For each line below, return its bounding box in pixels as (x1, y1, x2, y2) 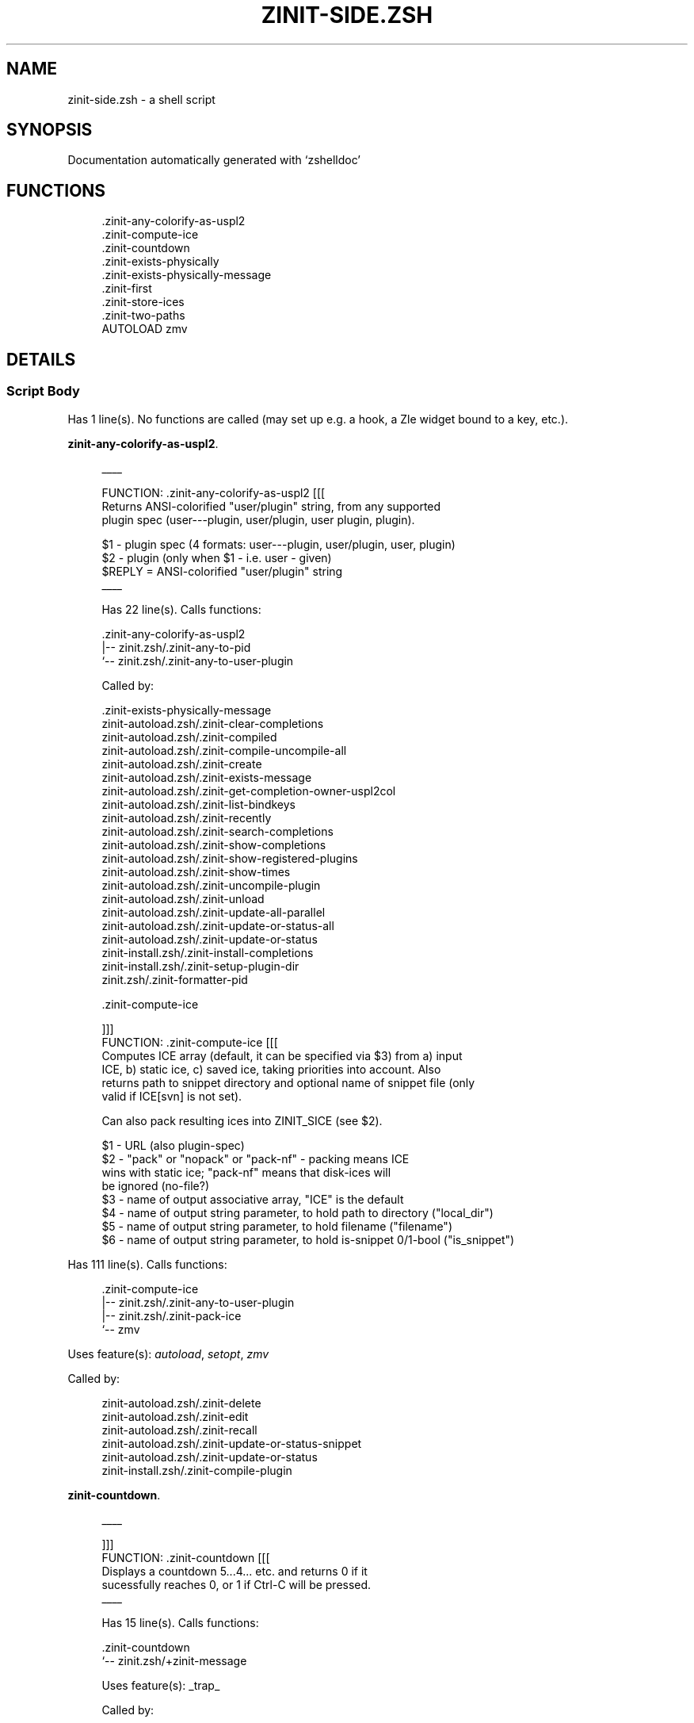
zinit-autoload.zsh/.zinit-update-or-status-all (101, 918, 334, 932)
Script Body (6, 383, 80, 400)
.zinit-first (101, 281, 152, 296)
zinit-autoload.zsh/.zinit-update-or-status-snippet (101, 1436, 362, 1450)
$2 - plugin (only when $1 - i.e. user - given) (101, 550, 332, 565)
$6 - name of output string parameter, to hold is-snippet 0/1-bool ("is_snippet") (101, 1232, 515, 1246)
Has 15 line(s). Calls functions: (101, 1615, 259, 1629)
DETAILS (6, 349, 76, 369)
